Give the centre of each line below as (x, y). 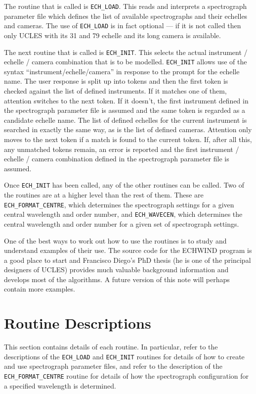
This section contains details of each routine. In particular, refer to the (111, 347)
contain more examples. (40, 289)
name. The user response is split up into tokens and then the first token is (116, 81)
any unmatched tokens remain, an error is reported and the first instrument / (122, 149)
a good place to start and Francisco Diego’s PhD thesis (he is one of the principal (128, 260)
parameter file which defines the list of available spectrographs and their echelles (126, 16)
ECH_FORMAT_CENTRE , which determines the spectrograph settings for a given (119, 204)
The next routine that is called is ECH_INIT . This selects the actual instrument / (126, 52)
